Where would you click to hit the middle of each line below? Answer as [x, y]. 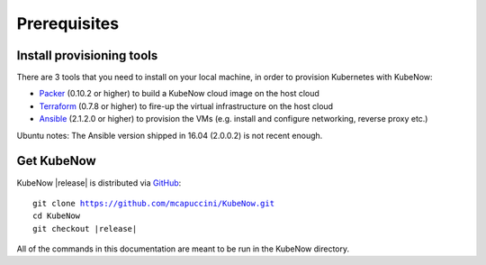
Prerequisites [68, 23]
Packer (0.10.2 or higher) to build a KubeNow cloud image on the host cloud [179, 94]
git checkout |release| [85, 228]
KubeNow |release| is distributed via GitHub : [99, 183]
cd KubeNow [57, 216]
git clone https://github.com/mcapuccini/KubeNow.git [153, 203]
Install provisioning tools [87, 55]
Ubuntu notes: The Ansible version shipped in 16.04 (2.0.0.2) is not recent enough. [170, 135]
